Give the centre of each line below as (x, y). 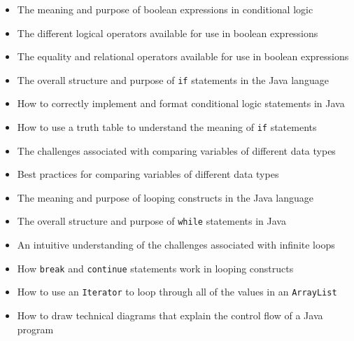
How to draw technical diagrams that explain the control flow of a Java (170, 315)
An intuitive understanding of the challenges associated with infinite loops (176, 245)
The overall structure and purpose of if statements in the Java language (173, 79)
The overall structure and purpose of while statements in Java (151, 221)
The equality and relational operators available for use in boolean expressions (183, 56)
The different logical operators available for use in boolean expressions (168, 33)
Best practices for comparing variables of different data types (148, 174)
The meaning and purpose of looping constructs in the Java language (165, 197)
